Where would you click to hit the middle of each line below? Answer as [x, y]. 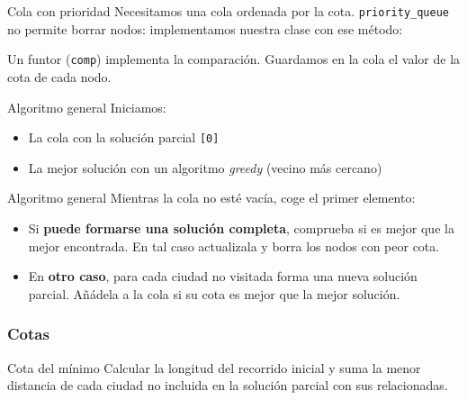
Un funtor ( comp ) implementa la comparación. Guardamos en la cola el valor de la [234, 59]
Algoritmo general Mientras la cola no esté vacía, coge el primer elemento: [211, 198]
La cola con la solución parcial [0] [124, 137]
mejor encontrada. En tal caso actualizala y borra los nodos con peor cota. [234, 245]
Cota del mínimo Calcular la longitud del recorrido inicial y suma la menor [214, 367]
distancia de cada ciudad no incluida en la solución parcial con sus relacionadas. [228, 385]
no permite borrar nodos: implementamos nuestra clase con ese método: [205, 28]
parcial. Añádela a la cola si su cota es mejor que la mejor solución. [214, 293]
